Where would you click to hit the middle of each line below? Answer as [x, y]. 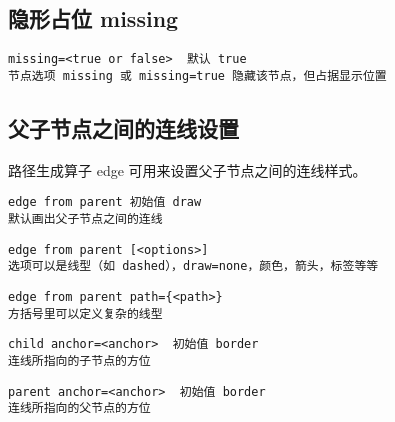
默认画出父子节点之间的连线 [85, 218]
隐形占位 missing [93, 18]
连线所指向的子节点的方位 [79, 360]
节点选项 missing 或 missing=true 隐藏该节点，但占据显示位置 [197, 75]
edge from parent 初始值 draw [105, 202]
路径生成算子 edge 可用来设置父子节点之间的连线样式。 [187, 169]
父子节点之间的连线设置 [123, 127]
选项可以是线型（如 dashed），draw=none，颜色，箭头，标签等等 [193, 266]
